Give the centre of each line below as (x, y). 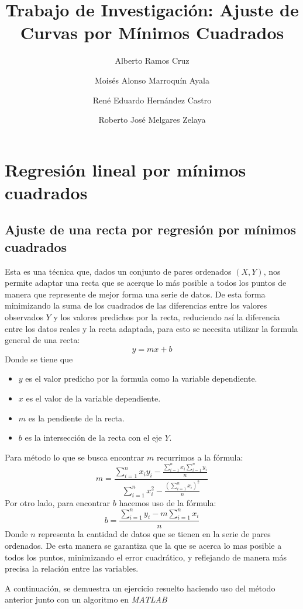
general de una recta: (42, 340)
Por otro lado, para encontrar (58, 502)
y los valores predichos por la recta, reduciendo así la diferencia (167, 317)
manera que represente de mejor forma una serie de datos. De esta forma (135, 294)
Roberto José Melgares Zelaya (152, 120)
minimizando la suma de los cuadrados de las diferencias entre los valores (136, 305)
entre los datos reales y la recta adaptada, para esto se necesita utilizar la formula (151, 328)
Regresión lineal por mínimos (125, 169)
